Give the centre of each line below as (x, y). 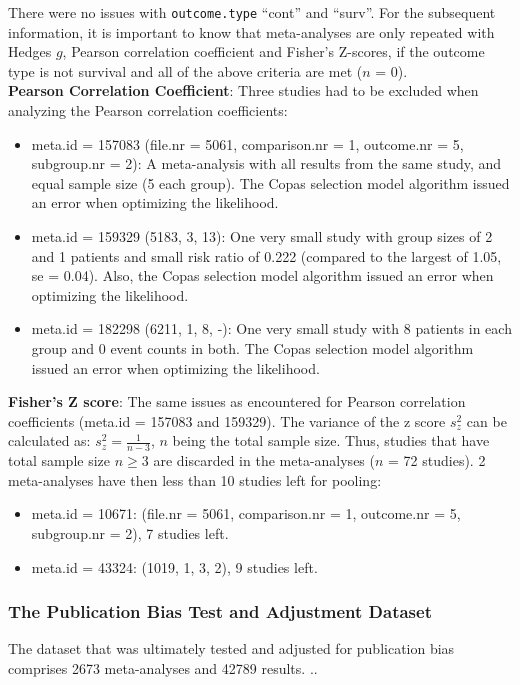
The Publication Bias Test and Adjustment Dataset (220, 611)
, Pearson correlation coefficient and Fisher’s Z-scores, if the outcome (273, 51)
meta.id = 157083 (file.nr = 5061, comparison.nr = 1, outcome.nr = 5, (247, 143)
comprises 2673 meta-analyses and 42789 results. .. (163, 667)
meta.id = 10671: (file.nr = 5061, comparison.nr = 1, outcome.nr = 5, (246, 513)
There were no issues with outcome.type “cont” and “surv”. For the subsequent (252, 12)
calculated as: (49, 440)
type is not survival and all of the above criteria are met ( (185, 70)
